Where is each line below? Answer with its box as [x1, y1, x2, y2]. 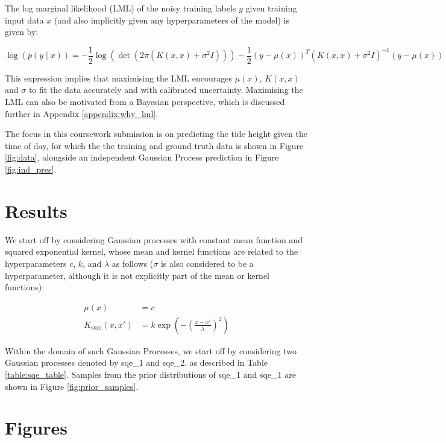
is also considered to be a [160, 257, 254, 269]
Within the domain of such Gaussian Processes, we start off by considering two [5, 344, 297, 357]
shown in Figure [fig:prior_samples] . [5, 380, 139, 392]
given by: [5, 25, 39, 38]
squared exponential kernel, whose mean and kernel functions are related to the [5, 245, 298, 258]
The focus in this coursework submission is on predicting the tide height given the [5, 127, 307, 140]
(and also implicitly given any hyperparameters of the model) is [54, 13, 289, 26]
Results [5, 198, 68, 223]
